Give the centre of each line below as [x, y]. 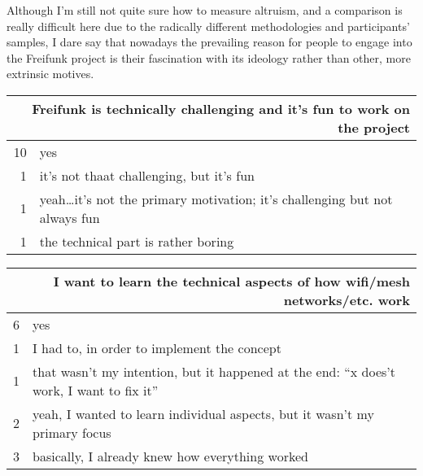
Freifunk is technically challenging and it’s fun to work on [221, 108]
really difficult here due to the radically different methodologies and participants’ [208, 26]
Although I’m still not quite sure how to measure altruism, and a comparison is [205, 10]
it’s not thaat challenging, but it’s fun [147, 175]
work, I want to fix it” [96, 390]
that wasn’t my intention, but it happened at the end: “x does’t [214, 371]
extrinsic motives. [50, 74]
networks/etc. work [347, 299]
